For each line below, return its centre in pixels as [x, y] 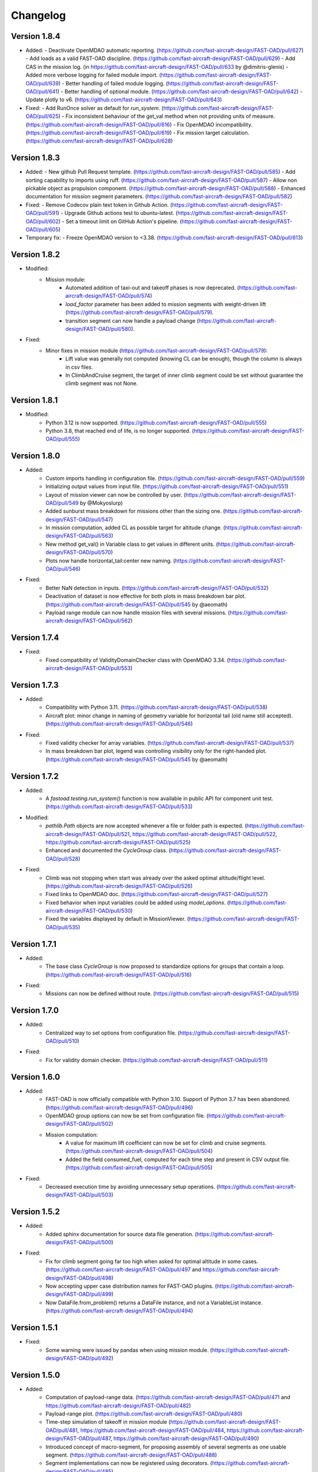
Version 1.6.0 [35, 1077]
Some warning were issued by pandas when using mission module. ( [129, 1350]
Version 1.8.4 [36, 36]
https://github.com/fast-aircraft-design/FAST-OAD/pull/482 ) [118, 1405]
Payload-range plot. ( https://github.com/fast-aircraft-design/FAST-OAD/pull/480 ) [144, 1414]
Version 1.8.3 [35, 158]
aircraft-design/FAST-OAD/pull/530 [88, 911]
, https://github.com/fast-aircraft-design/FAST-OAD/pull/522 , [203, 834]
